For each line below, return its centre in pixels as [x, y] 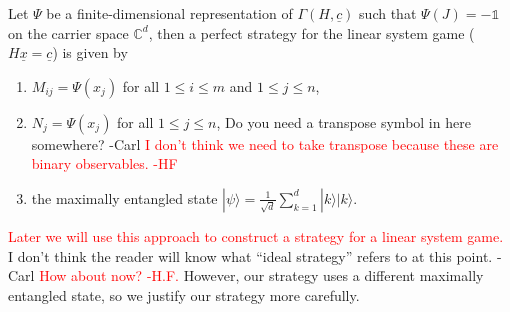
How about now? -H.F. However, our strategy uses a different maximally [261, 275]
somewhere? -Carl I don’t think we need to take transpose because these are [265, 143]
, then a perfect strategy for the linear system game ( [311, 32]
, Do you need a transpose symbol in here [343, 121]
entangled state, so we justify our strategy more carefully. [184, 294]
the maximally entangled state [124, 197]
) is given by [90, 52]
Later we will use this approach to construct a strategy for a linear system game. [256, 235]
